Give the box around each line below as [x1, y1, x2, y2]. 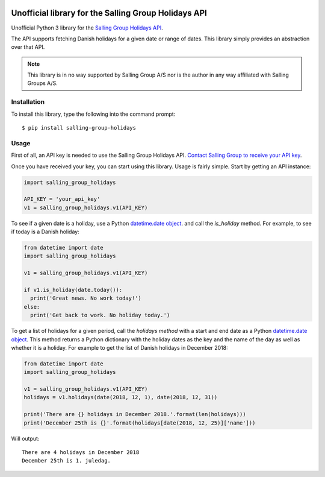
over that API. [11, 43, 45, 51]
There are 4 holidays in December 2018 [22, 449, 140, 456]
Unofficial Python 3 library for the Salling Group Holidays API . [11, 24, 163, 31]
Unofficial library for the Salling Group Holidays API [11, 8, 207, 18]
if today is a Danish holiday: [11, 228, 79, 235]
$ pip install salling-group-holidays [22, 124, 137, 131]
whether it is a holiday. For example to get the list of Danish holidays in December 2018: [11, 344, 228, 351]
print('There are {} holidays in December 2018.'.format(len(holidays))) [23, 411, 246, 418]
